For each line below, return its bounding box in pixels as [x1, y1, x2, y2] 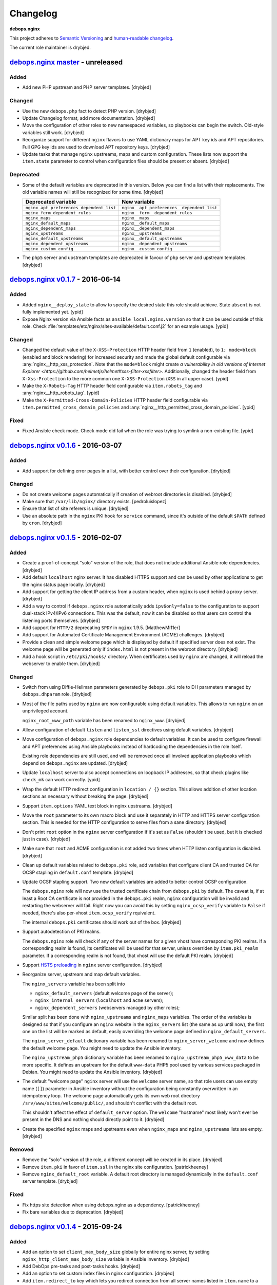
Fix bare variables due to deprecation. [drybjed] [22, 1208, 124, 1215]
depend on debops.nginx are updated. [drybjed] [22, 760, 128, 766]
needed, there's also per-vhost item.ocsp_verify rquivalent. [22, 910, 156, 916]
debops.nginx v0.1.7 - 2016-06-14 [9, 275, 121, 284]
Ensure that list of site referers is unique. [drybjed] [22, 505, 129, 511]
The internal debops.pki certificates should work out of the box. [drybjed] [22, 919, 182, 925]
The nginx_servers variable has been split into [22, 981, 125, 987]
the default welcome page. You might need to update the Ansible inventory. [22, 1045, 182, 1051]
